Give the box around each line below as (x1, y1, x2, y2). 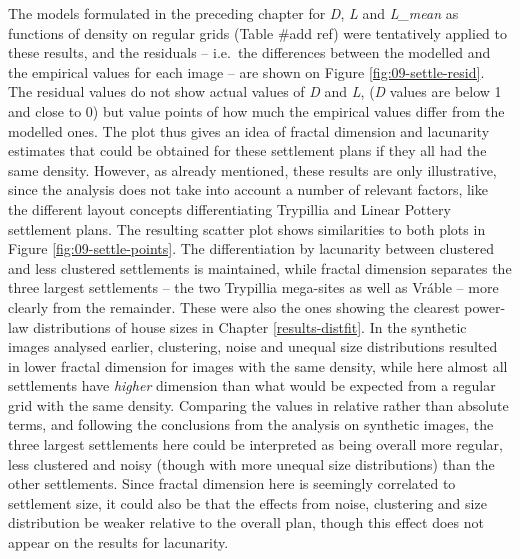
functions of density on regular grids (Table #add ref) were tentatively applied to (8, 22, 508, 43)
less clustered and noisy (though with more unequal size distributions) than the (8, 453, 495, 474)
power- (464, 296, 506, 317)
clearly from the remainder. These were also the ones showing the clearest (8, 296, 460, 317)
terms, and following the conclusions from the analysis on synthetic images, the (8, 414, 494, 435)
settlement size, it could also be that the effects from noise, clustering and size (8, 492, 487, 513)
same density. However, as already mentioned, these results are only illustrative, (8, 159, 497, 180)
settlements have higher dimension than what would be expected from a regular (8, 375, 496, 396)
